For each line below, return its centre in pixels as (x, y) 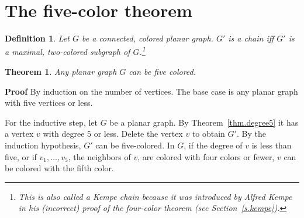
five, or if (21, 156)
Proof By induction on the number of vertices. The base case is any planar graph (151, 91)
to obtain (208, 134)
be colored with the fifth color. (59, 168)
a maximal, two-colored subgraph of (68, 52)
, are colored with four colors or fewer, (206, 156)
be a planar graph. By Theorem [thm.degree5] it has (204, 122)
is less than (272, 145)
